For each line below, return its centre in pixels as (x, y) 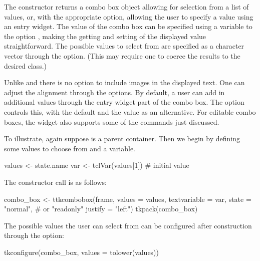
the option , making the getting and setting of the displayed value (105, 36)
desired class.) (26, 65)
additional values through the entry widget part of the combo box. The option (124, 102)
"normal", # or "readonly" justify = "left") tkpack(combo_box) (101, 209)
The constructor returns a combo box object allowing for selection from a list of (126, 7)
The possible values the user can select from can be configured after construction (128, 225)
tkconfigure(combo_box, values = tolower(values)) (82, 252)
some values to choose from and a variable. (70, 148)
